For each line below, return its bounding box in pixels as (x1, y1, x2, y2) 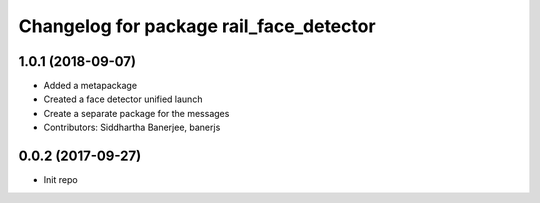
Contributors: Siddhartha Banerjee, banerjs (43, 121, 221, 134)
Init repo (43, 174, 79, 186)
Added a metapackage (43, 80, 138, 92)
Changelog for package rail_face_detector (18, 15, 376, 37)
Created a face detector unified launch (43, 93, 203, 105)
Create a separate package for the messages (43, 107, 230, 119)
